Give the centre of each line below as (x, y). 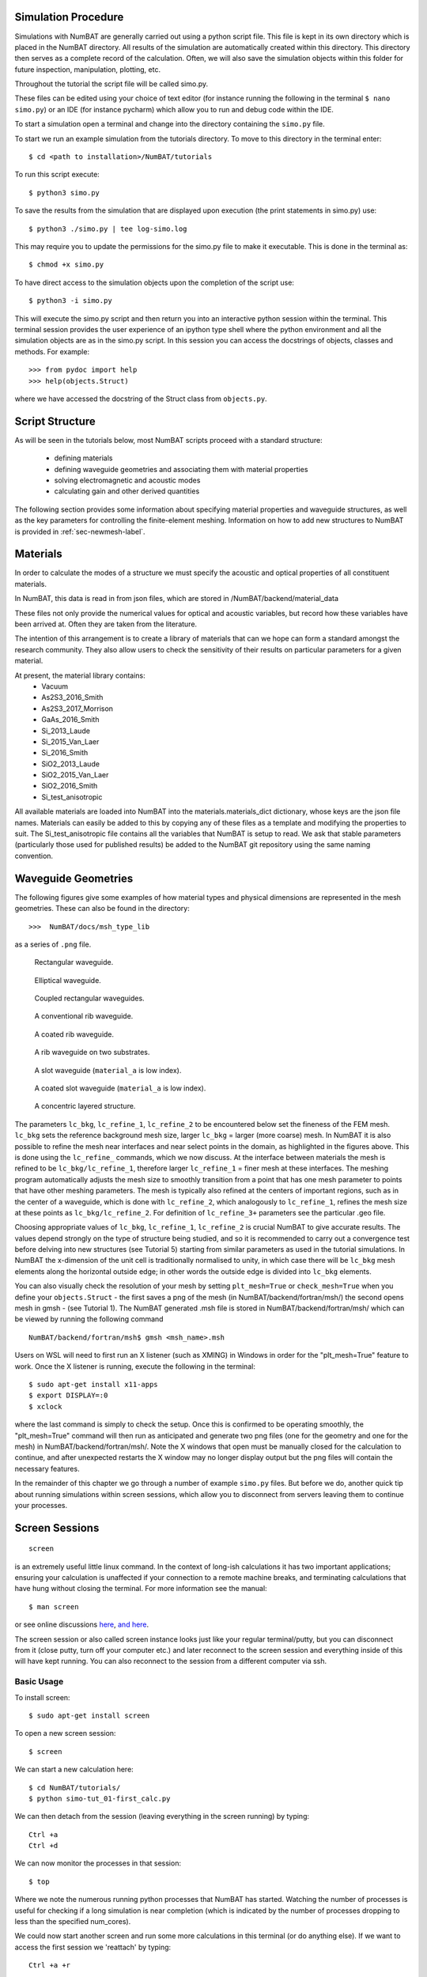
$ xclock (45, 1406)
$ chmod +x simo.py (66, 265)
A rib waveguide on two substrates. (92, 1053)
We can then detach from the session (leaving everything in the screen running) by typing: (162, 1816)
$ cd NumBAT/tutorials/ (75, 1788)
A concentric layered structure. (85, 1106)
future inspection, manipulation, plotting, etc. (88, 69)
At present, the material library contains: (80, 675)
